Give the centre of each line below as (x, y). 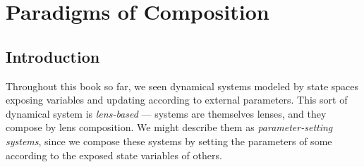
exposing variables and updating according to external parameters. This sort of (177, 100)
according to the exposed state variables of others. (114, 155)
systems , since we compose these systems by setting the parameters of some (169, 141)
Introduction (53, 56)
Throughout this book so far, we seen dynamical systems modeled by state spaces (182, 86)
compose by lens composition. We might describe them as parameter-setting (169, 127)
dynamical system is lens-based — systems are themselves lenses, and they (166, 113)
